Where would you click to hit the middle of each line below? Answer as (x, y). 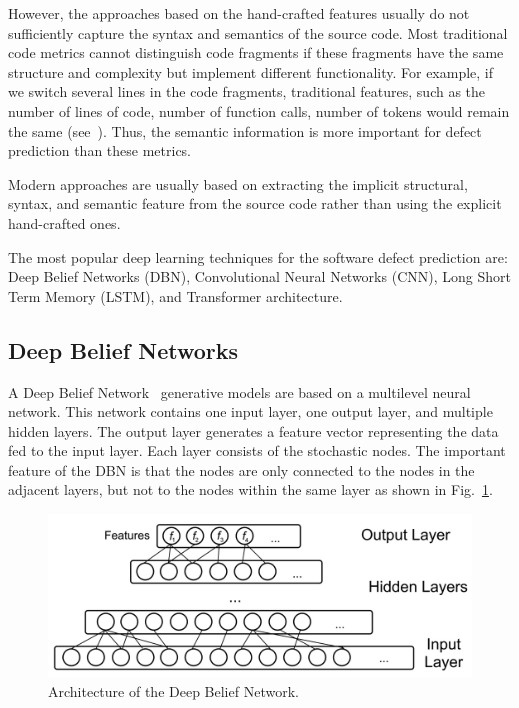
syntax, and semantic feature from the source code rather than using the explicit (255, 203)
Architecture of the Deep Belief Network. (173, 690)
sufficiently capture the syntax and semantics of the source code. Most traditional (258, 32)
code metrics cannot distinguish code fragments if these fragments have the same (256, 52)
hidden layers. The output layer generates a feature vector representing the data (253, 430)
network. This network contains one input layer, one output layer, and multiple (250, 411)
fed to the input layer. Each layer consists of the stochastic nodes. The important (257, 450)
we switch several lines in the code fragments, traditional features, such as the (247, 91)
